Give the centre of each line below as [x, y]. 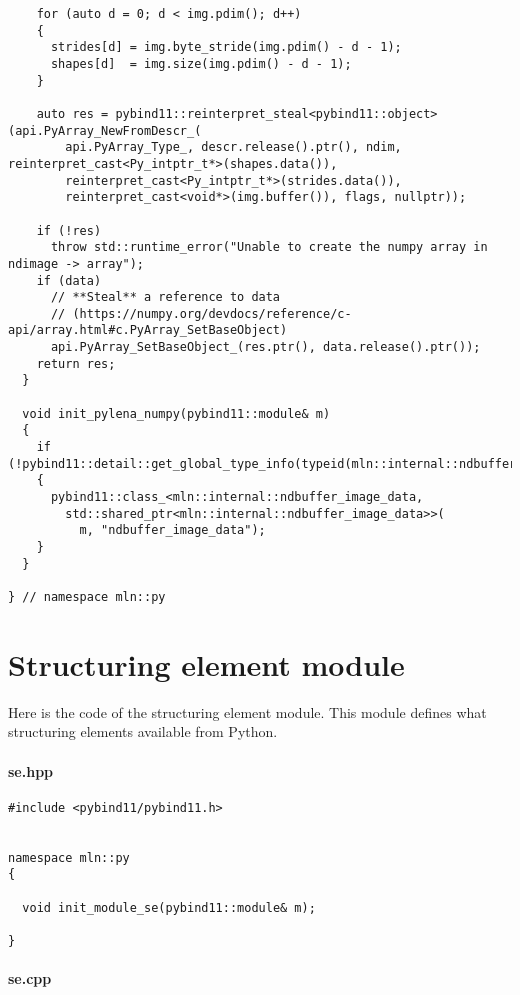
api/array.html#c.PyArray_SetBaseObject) [148, 330]
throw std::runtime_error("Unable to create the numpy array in [269, 247]
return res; [76, 363]
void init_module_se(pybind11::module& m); [169, 907]
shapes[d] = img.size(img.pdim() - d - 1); [201, 63]
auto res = [72, 113]
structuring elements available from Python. [143, 731]
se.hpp [31, 770]
